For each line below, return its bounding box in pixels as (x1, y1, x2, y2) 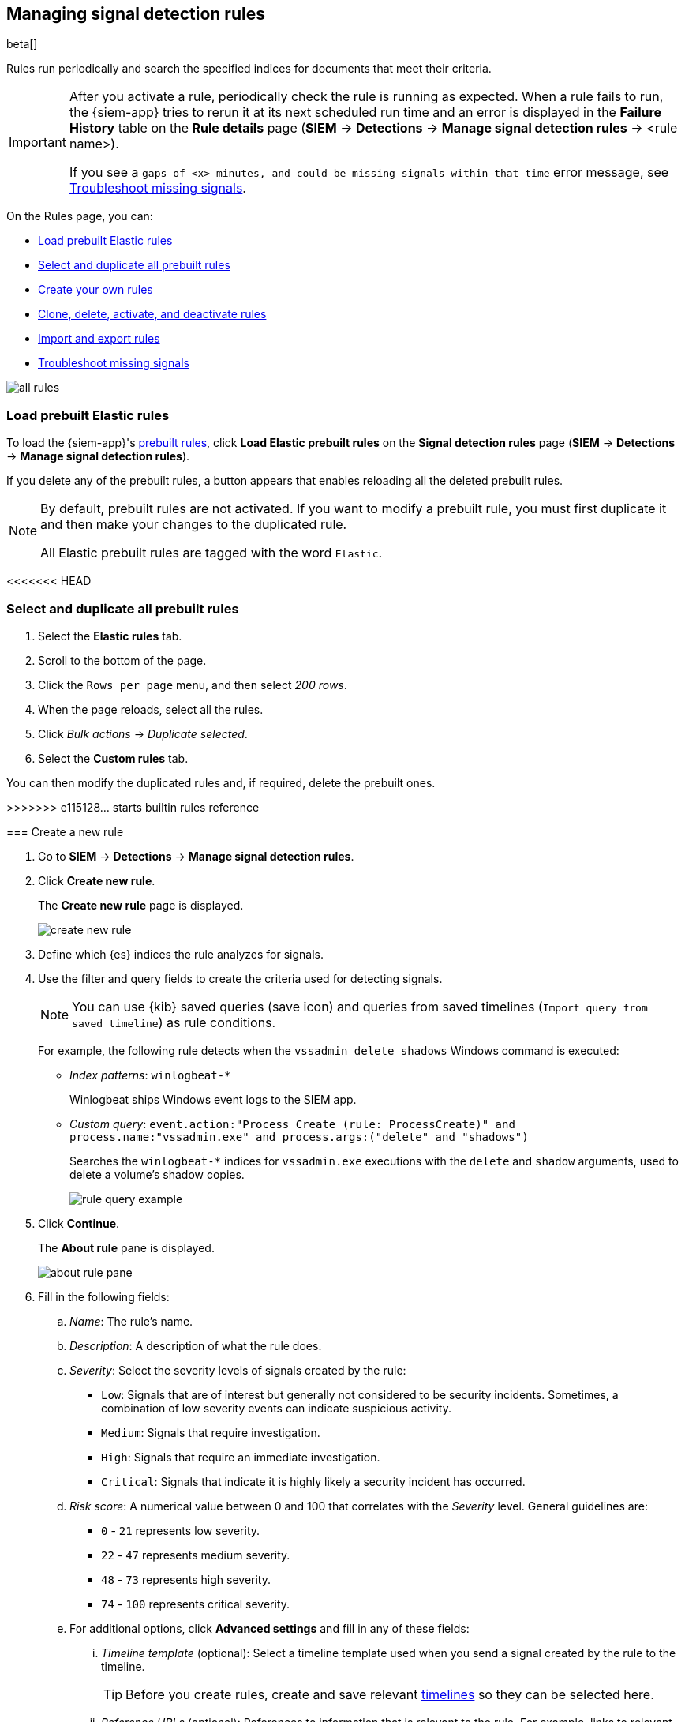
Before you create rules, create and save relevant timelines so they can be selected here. (125, 1686, 654, 1702)
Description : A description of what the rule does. (69, 1338, 322, 1352)
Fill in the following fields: (38, 1289, 170, 1304)
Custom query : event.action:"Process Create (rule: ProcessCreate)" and (69, 1116, 515, 1131)
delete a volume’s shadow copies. (69, 1167, 245, 1181)
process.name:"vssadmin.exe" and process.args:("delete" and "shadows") (69, 1130, 529, 1143)
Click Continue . (38, 1216, 120, 1230)
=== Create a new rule (6, 824, 124, 838)
